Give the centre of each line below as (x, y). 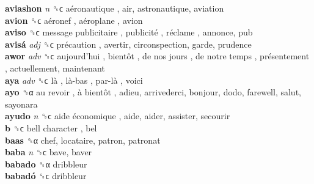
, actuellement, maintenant (55, 68)
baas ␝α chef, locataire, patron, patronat (83, 140)
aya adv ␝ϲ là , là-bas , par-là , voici (74, 80)
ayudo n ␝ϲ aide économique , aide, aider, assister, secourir (118, 116)
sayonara (21, 104)
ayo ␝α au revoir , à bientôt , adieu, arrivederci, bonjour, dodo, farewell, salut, (153, 92)
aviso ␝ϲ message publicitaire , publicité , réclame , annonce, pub (129, 32)
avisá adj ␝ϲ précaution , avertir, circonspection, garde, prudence (128, 44)
